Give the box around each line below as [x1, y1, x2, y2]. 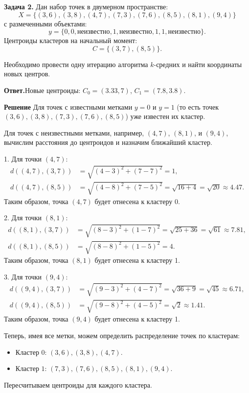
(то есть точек [177, 101, 219, 112]
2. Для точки [4, 212, 42, 223]
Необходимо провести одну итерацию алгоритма [4, 59, 148, 69]
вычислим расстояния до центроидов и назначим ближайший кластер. [4, 137, 212, 147]
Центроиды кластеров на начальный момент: [4, 35, 137, 46]
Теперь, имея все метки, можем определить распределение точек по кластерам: [4, 330, 240, 340]
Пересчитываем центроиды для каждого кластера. [4, 379, 152, 390]
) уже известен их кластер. [125, 111, 205, 121]
